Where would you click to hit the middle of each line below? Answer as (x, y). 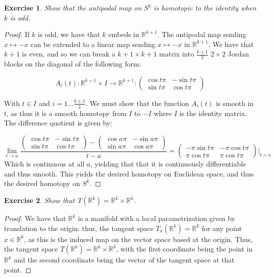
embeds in (124, 34)
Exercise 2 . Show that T (43, 200)
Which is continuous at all (44, 164)
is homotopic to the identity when (205, 7)
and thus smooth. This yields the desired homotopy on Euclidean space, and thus (129, 173)
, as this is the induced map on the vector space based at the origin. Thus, (138, 239)
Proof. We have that (35, 218)
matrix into (177, 54)
